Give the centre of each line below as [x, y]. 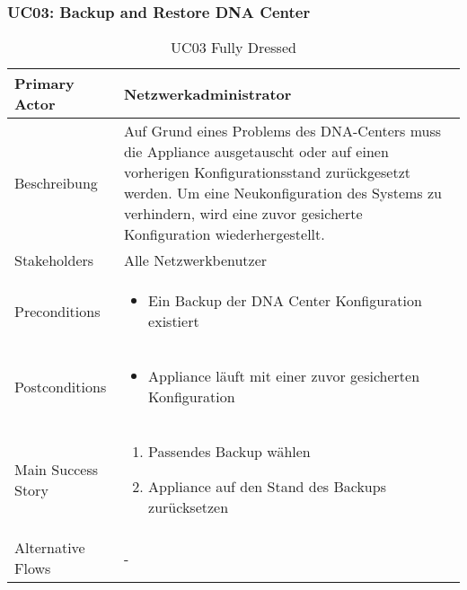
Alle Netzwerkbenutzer [195, 260]
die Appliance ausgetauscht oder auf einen [256, 152]
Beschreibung [56, 182]
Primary [44, 84]
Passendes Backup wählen [229, 452]
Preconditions [57, 311]
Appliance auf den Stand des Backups [267, 487]
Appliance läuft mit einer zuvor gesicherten [284, 376]
